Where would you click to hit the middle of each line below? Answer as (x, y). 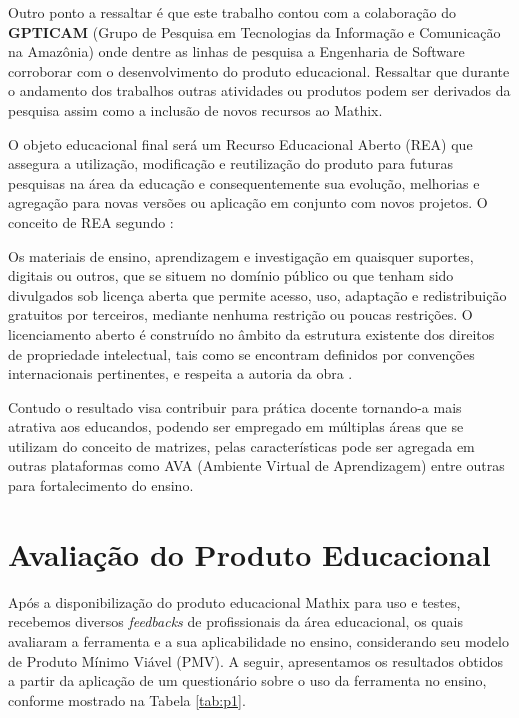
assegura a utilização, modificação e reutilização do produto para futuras (230, 163)
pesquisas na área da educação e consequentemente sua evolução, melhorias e (244, 182)
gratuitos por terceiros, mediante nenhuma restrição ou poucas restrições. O (240, 314)
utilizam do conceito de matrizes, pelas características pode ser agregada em (241, 445)
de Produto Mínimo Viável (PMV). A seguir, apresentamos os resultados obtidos (255, 660)
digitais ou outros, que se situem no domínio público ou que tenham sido (231, 275)
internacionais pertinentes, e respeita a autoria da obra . (180, 373)
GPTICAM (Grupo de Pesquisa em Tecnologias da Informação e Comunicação (254, 31)
